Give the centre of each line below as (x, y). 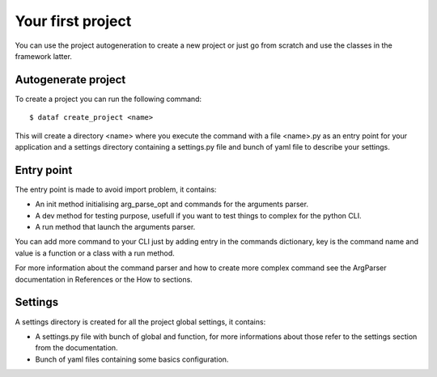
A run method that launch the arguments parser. (115, 227)
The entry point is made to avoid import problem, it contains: (116, 189)
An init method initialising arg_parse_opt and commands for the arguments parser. (172, 204)
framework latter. (44, 56)
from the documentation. (76, 348)
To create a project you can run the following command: (108, 99)
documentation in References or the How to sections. (104, 279)
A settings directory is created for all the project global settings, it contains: (140, 322)
